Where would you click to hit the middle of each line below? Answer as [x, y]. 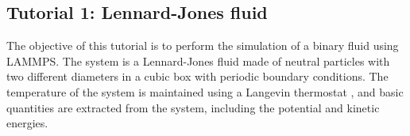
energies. [27, 123]
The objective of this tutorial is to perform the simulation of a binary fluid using [203, 45]
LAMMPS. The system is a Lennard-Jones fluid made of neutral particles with [198, 60]
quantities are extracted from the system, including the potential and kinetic [193, 107]
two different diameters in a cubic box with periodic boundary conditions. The [197, 76]
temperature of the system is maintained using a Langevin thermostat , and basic [205, 91]
